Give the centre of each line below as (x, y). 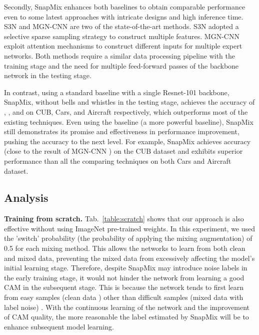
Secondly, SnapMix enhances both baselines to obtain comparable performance (125, 7)
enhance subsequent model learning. (59, 326)
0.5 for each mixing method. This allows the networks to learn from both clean (125, 248)
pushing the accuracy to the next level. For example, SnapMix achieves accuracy (127, 141)
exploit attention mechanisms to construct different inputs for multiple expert (123, 46)
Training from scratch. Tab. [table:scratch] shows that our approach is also (124, 219)
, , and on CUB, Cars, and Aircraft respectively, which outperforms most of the (126, 111)
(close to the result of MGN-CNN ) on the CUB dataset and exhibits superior (123, 151)
